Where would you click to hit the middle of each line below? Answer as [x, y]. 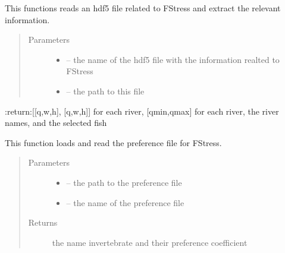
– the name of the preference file [125, 202]
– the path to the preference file [124, 182]
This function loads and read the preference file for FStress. [113, 142]
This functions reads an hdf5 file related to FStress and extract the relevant [143, 8]
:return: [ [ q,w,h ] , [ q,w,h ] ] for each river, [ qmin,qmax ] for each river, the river [142, 111]
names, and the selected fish [56, 123]
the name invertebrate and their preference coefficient [150, 242]
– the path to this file [105, 91]
